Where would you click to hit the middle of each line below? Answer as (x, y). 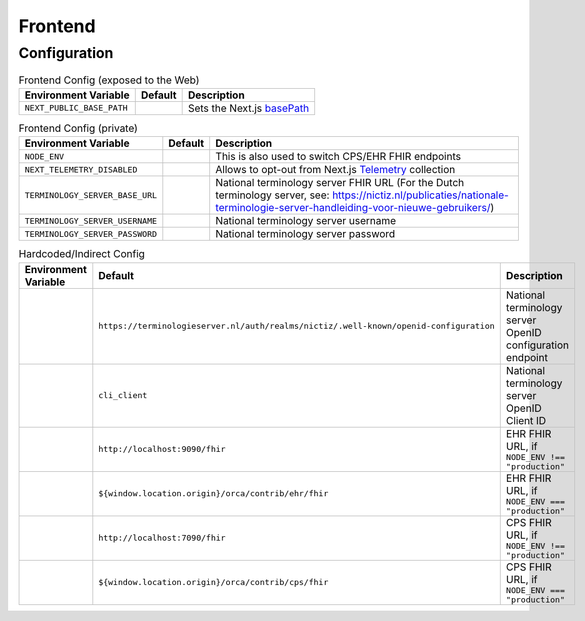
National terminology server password (305, 234)
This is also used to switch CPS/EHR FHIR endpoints (338, 157)
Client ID (526, 420)
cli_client (123, 395)
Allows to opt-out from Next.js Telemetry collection (335, 170)
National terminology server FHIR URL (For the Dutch (340, 183)
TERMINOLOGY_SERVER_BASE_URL (91, 195)
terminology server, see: (272, 195)
